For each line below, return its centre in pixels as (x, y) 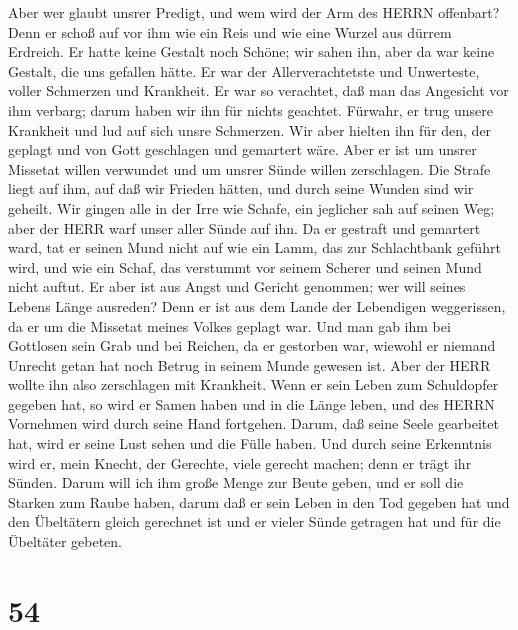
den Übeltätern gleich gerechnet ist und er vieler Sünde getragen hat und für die (254, 521)
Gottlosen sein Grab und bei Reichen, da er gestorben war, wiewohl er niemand (252, 345)
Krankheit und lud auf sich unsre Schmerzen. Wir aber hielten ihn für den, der (250, 129)
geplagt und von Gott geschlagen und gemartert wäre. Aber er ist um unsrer (242, 149)
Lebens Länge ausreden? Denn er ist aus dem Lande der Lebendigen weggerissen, (257, 305)
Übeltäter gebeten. (65, 541)
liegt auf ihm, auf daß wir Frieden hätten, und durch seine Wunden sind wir (241, 188)
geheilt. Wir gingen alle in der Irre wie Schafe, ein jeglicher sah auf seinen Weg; (251, 207)
